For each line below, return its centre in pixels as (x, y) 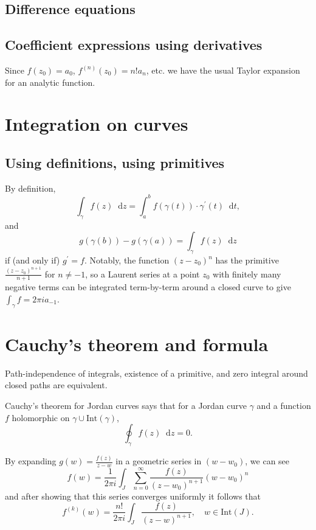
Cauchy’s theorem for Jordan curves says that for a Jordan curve (126, 406)
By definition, (30, 188)
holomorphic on (41, 417)
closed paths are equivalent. (56, 385)
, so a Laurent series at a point (143, 274)
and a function (284, 406)
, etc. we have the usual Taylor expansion (223, 70)
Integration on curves (97, 124)
